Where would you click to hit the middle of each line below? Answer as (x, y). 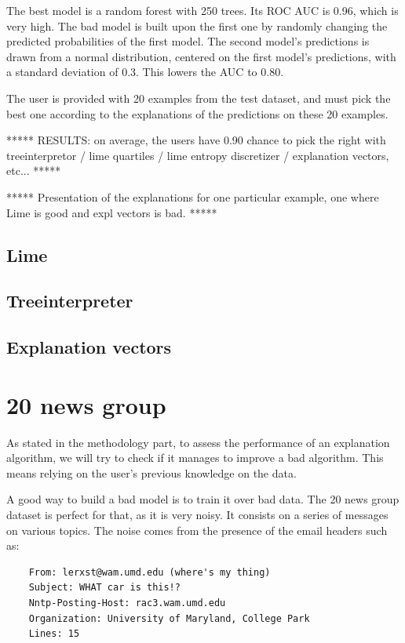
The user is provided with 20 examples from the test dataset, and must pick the (199, 98)
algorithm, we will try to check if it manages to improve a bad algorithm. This (195, 458)
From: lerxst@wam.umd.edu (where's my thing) (150, 572)
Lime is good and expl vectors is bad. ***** (112, 212)
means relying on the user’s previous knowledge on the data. (151, 472)
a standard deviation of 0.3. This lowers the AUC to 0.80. (145, 72)
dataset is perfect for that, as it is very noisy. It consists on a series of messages (197, 514)
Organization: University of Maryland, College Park (169, 618)
